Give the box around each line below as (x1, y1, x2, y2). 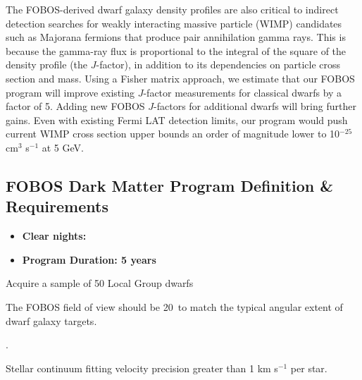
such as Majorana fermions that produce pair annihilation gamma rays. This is (6, 30, 346, 44)
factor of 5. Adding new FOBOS (6, 99, 145, 114)
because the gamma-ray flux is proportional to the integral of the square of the (6, 43, 347, 58)
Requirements (6, 195, 108, 217)
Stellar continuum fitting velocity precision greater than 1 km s (6, 360, 278, 375)
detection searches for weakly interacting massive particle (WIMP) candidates (6, 16, 342, 30)
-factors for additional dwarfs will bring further (154, 99, 356, 114)
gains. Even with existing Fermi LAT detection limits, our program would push (6, 112, 348, 127)
